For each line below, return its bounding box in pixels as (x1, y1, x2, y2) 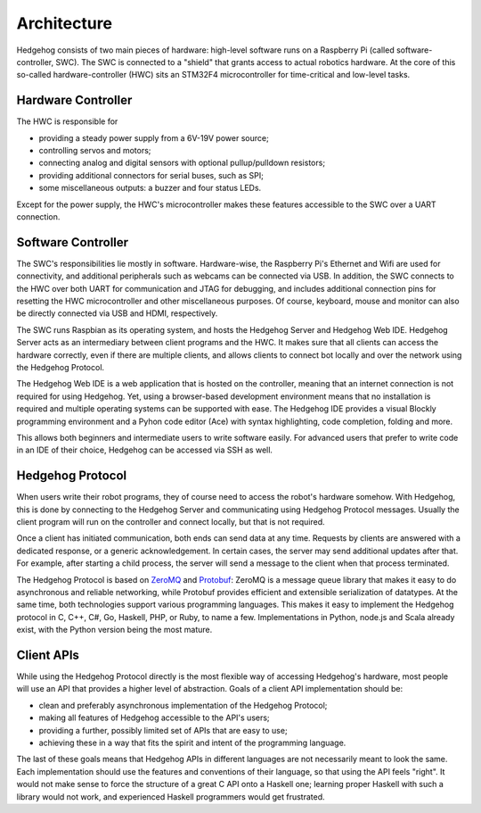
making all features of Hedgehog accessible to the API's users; (38, 712, 271, 723)
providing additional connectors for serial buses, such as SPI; (38, 170, 265, 180)
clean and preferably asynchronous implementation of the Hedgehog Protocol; (38, 700, 328, 710)
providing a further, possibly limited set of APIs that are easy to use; (38, 725, 289, 735)
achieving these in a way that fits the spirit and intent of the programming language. (38, 737, 346, 749)
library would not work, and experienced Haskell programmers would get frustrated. (16, 791, 325, 802)
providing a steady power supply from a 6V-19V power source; (38, 132, 269, 143)
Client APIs (16, 647, 80, 662)
